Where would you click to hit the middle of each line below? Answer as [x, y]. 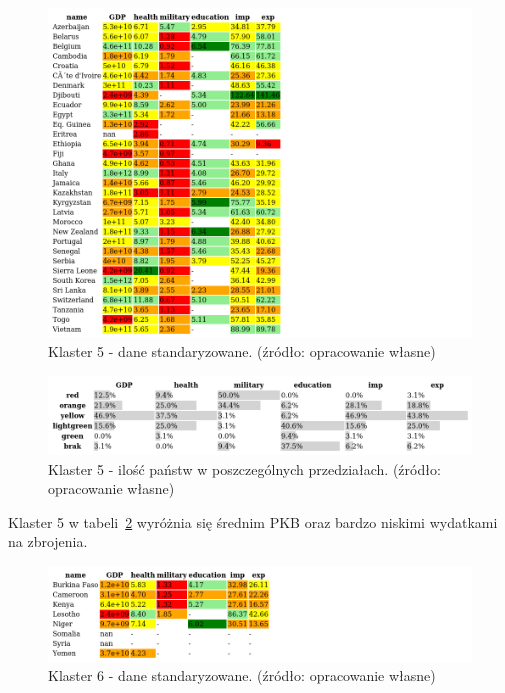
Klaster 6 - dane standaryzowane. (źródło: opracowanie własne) [242, 675]
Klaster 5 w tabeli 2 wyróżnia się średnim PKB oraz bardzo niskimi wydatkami [253, 521]
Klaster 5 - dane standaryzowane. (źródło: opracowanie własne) [242, 351]
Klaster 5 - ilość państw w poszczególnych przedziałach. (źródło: [244, 468]
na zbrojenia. [48, 541]
